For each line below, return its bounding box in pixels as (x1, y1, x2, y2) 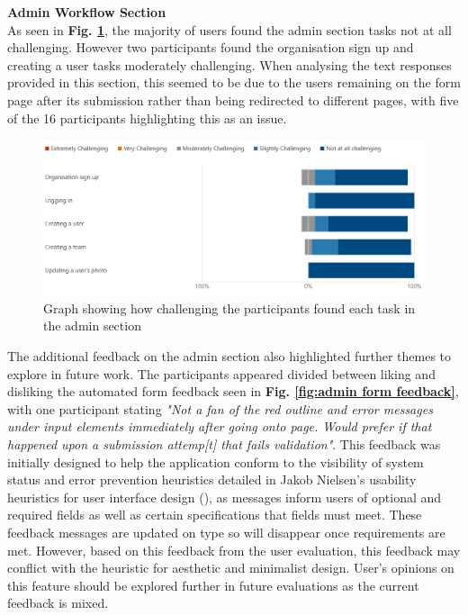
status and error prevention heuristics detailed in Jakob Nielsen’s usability (7, 470, 417, 489)
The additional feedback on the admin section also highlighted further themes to (7, 347, 452, 366)
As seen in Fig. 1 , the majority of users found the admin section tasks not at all (7, 20, 452, 39)
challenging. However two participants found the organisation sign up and (7, 38, 414, 57)
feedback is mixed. (7, 593, 109, 612)
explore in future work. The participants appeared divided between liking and (7, 364, 436, 383)
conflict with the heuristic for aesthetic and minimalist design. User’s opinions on (7, 558, 454, 577)
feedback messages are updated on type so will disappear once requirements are (7, 523, 445, 541)
